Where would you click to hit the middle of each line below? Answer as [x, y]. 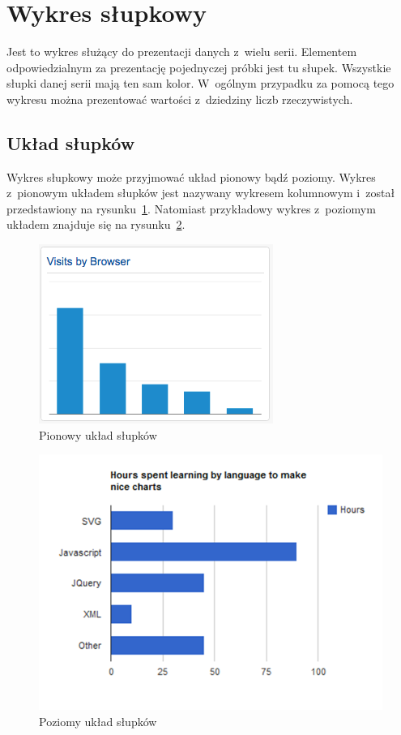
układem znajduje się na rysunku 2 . [96, 224]
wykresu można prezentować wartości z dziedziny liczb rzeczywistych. [180, 99]
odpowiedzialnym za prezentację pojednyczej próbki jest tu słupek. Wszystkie [199, 67]
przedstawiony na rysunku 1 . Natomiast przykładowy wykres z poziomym [191, 208]
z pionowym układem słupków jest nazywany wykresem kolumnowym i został [201, 193]
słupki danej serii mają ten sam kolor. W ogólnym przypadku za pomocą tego [200, 83]
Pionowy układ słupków [98, 434]
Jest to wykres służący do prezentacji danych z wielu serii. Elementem [182, 52]
